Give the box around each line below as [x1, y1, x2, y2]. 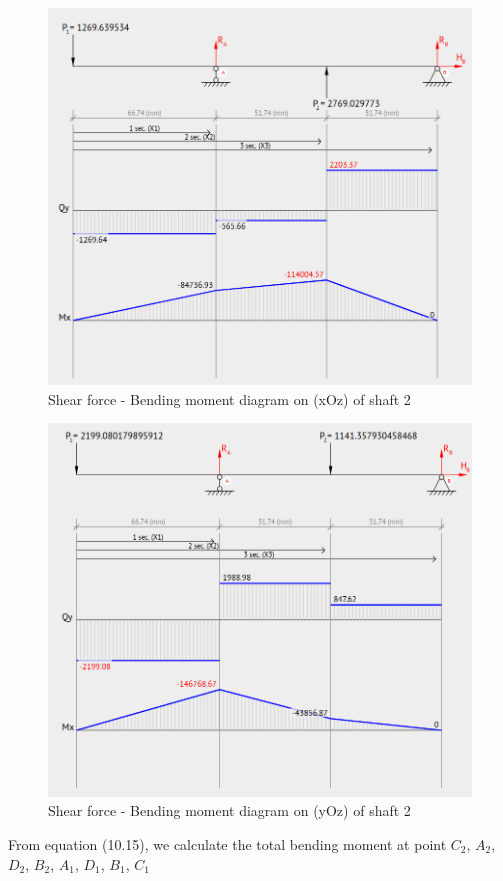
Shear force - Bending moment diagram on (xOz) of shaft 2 [48, 388, 411, 409]
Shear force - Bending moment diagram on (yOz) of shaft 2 [48, 800, 411, 821]
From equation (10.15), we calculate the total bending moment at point [8, 833, 447, 854]
